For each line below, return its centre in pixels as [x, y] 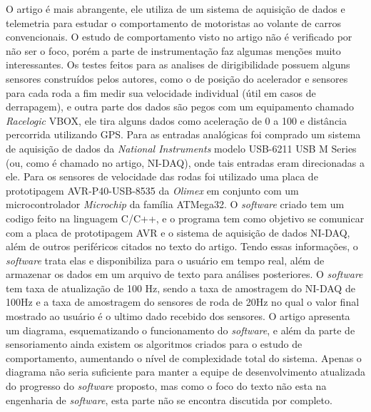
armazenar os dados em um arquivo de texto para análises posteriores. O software [184, 274]
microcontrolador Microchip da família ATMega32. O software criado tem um [175, 204]
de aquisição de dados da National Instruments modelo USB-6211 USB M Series [181, 148]
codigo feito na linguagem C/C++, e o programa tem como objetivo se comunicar [185, 218]
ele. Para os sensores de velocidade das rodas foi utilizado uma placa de [162, 176]
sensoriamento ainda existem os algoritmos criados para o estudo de [154, 344]
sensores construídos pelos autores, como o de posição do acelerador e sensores [177, 78]
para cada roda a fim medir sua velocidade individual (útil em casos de [161, 92]
